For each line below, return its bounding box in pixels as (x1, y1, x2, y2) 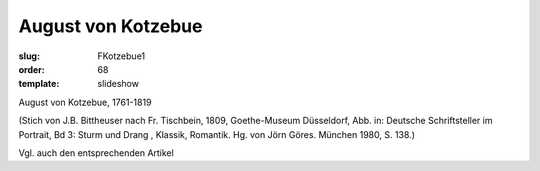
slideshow (97, 78, 140, 90)
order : (18, 63, 45, 75)
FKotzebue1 (97, 50, 146, 62)
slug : (18, 50, 40, 62)
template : (18, 78, 60, 90)
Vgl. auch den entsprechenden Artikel (18, 146, 174, 159)
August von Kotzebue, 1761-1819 (18, 96, 152, 108)
